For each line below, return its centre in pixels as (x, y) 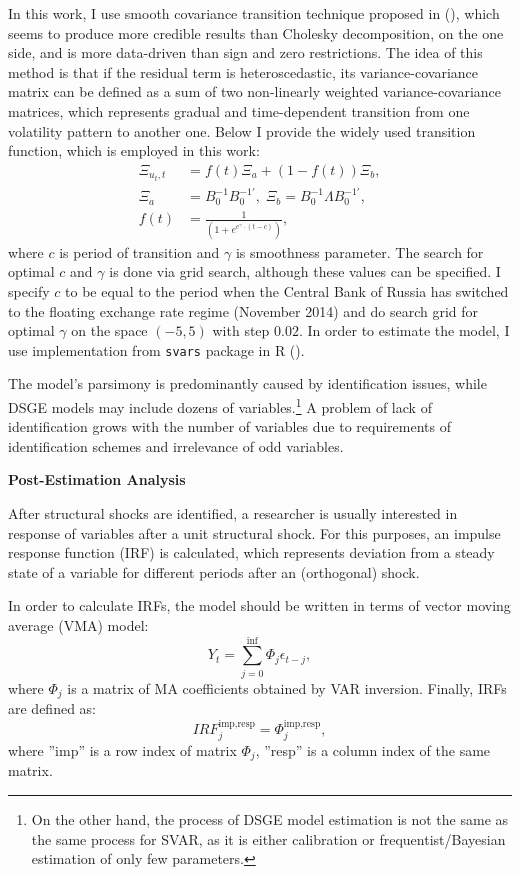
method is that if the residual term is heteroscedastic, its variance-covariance (243, 71)
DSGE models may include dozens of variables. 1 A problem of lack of (220, 405)
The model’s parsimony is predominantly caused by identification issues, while (247, 383)
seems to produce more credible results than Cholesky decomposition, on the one (256, 32)
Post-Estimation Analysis (97, 479)
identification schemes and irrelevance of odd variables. (176, 445)
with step (241, 330)
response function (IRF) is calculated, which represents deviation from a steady (251, 552)
